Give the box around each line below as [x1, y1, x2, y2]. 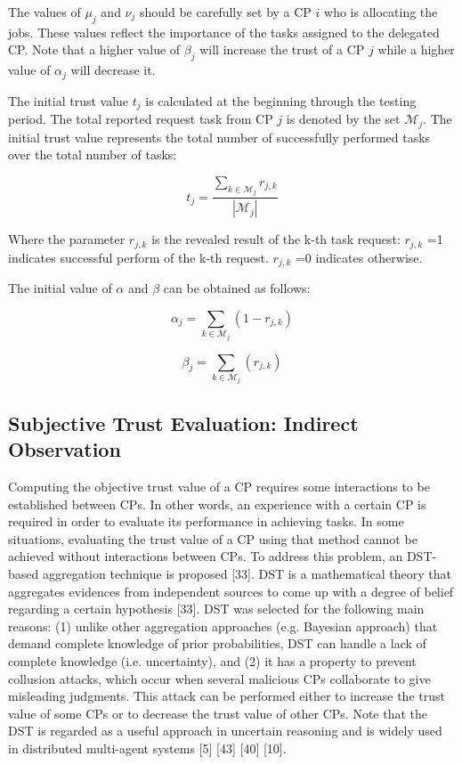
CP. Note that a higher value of [8, 40, 181, 59]
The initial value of [8, 278, 112, 297]
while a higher [377, 40, 455, 59]
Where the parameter [8, 230, 126, 248]
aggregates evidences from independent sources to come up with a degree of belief [8, 581, 454, 600]
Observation [8, 435, 121, 463]
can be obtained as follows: [163, 278, 311, 297]
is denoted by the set [286, 110, 401, 128]
